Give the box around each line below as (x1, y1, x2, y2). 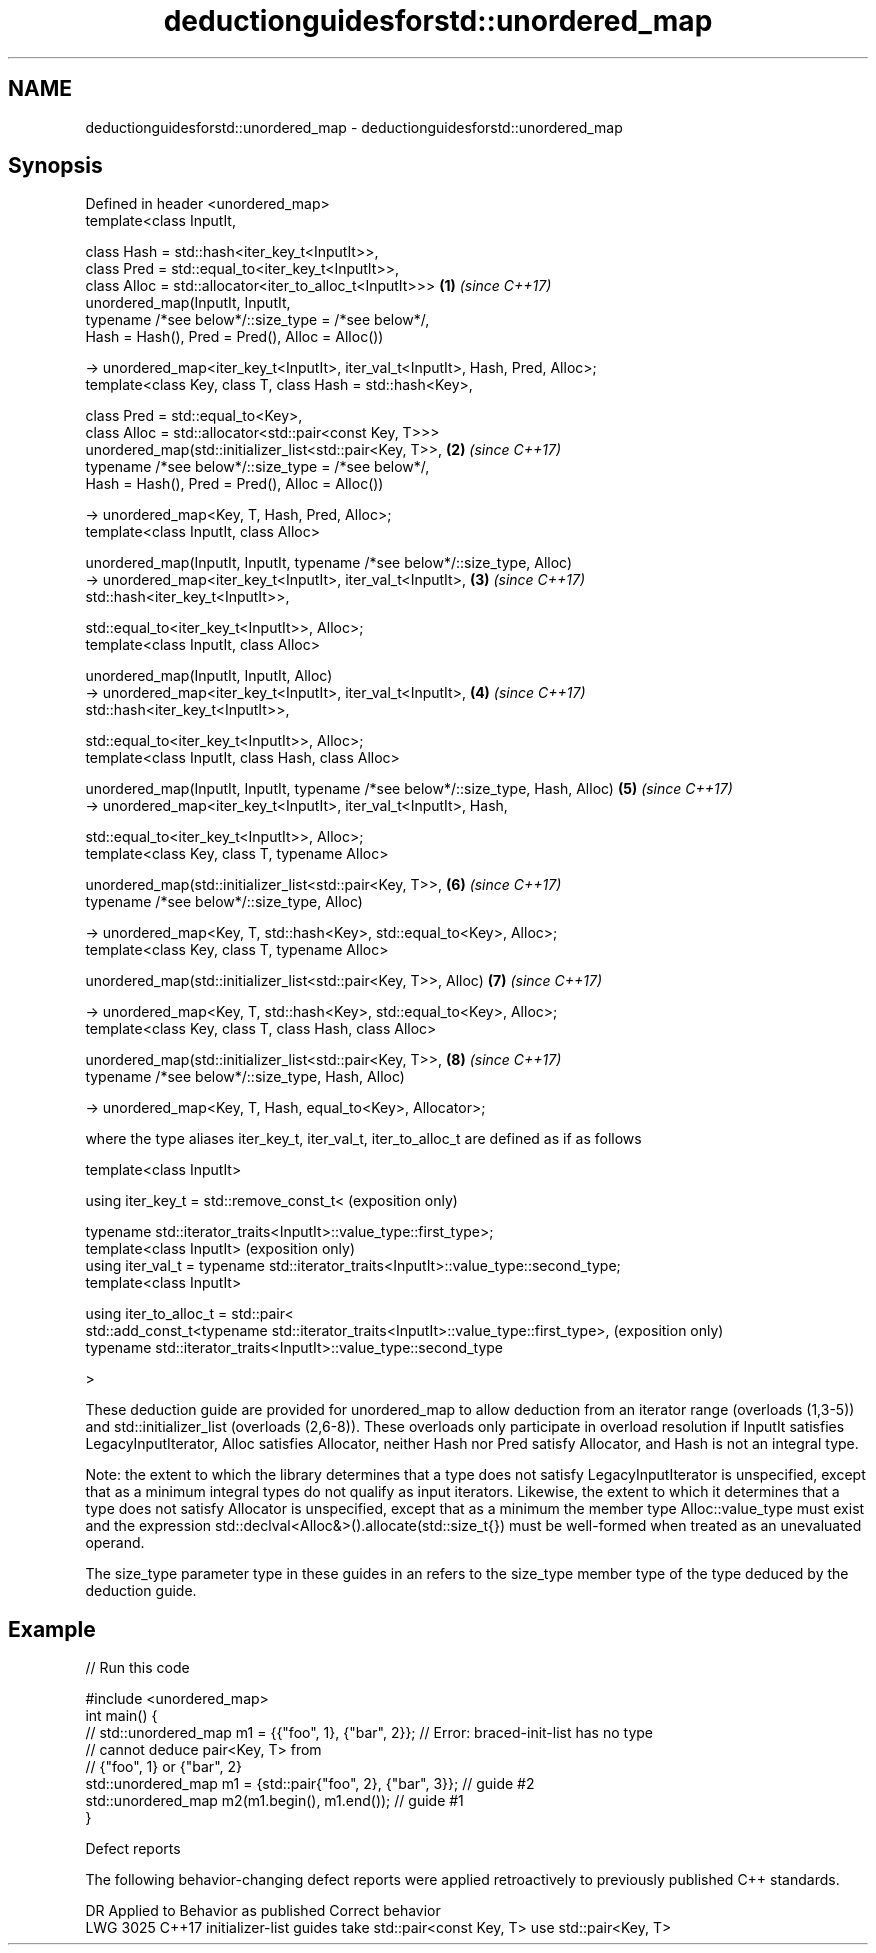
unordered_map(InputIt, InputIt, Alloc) (85, 667, 333, 685)
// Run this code (85, 1659, 190, 1677)
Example (8, 1616, 96, 1642)
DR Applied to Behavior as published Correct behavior (85, 1902, 441, 1920)
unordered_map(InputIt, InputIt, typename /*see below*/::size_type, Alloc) (85, 554, 573, 572)
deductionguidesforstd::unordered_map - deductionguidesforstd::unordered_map (85, 118, 623, 136)
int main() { (85, 1707, 158, 1725)
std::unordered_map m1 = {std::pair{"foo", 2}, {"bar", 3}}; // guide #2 (85, 1775, 535, 1793)
